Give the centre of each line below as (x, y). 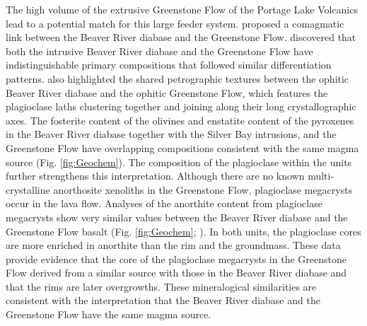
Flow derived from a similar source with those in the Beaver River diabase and (176, 273)
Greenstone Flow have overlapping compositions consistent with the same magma (182, 147)
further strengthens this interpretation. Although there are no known (155, 176)
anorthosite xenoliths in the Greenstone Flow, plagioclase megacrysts (203, 189)
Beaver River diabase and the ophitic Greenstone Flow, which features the (167, 92)
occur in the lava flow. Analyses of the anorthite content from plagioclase (164, 203)
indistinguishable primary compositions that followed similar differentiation (169, 65)
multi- (321, 176)
